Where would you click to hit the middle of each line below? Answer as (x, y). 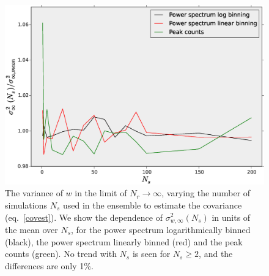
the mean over (31, 229)
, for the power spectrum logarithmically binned (161, 229)
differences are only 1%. (49, 265)
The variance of (34, 193)
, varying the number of (206, 193)
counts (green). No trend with (61, 254)
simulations (26, 205)
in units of (231, 217)
